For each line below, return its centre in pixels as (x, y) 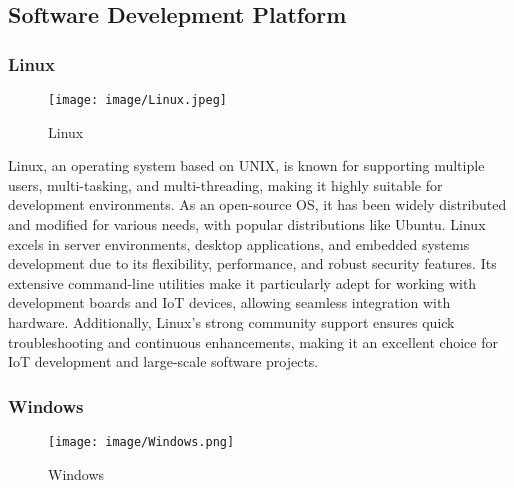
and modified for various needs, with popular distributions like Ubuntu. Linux (247, 224)
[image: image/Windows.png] (141, 442)
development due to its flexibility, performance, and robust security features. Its (252, 263)
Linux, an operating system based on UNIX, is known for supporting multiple (246, 165)
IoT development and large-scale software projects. (163, 361)
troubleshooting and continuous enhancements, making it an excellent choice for (253, 341)
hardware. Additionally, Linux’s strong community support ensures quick (231, 322)
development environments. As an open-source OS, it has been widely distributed (257, 204)
